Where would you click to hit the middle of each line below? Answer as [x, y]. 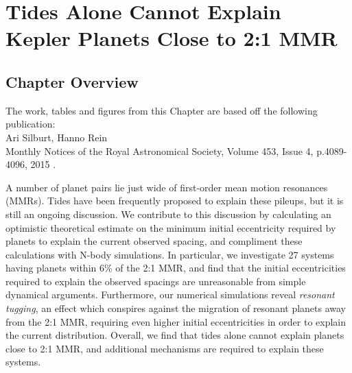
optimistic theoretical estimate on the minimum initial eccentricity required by [171, 227]
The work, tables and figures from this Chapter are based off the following [162, 110]
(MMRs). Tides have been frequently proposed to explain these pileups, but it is [175, 201]
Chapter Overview [72, 81]
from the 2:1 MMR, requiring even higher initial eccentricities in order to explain [176, 321]
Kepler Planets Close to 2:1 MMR [172, 38]
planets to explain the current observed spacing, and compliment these [154, 241]
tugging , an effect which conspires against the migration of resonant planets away [176, 308]
